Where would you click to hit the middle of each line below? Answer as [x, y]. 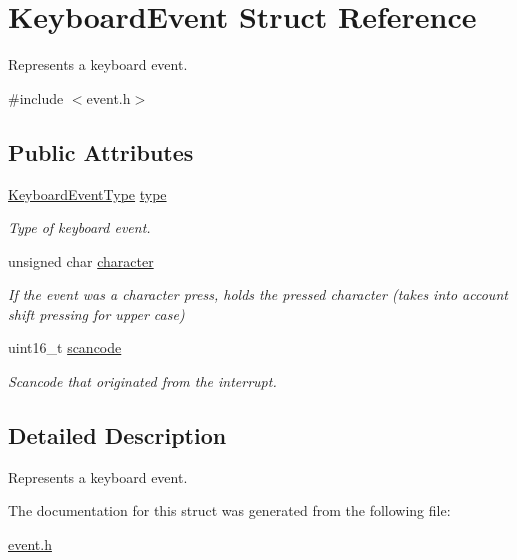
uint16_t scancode [65, 347]
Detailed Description [117, 435]
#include [36, 97]
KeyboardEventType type [87, 193]
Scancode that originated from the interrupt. [142, 381]
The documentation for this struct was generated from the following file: [229, 510]
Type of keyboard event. [79, 227]
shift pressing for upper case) [96, 313]
